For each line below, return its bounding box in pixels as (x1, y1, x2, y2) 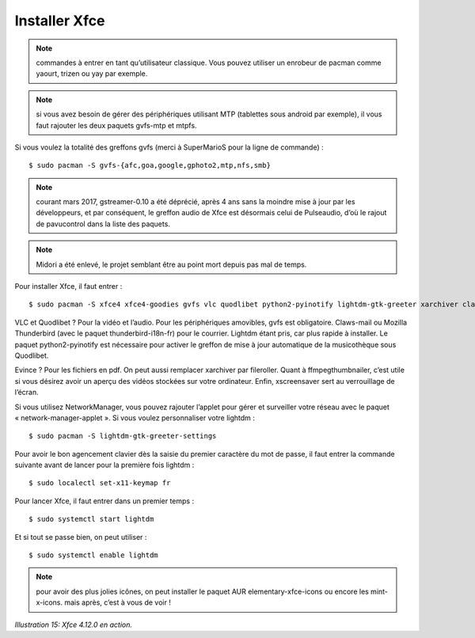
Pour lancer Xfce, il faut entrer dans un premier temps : (14, 496, 194, 506)
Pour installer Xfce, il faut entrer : (14, 282, 123, 291)
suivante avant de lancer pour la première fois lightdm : (14, 460, 195, 470)
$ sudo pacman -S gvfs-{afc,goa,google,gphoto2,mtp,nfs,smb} (28, 161, 271, 170)
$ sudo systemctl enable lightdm (28, 551, 158, 560)
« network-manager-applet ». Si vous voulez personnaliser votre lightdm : (14, 412, 255, 423)
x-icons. (36, 598, 63, 607)
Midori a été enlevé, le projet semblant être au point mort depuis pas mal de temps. (36, 260, 307, 269)
